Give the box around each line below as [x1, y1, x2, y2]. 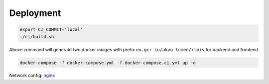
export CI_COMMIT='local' [19, 27, 83, 32]
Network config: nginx [9, 73, 55, 79]
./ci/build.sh [19, 34, 54, 39]
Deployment [9, 7, 61, 18]
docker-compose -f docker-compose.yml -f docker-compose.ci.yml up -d [19, 60, 196, 66]
